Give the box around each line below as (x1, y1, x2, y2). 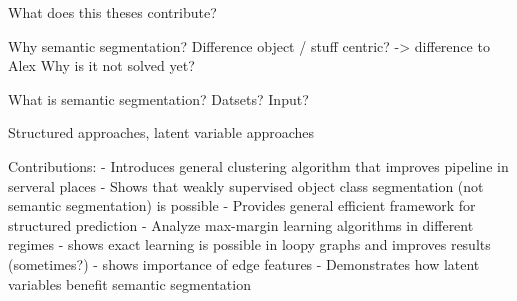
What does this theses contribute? (8, 2, 217, 22)
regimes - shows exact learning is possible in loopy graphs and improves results (8, 234, 491, 255)
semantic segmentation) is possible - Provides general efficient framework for (8, 195, 476, 216)
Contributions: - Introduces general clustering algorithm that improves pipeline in (8, 155, 509, 176)
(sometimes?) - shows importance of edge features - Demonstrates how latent (8, 253, 480, 274)
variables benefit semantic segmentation (8, 273, 251, 294)
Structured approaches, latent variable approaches (8, 122, 315, 143)
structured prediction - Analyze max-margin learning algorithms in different (8, 214, 474, 235)
